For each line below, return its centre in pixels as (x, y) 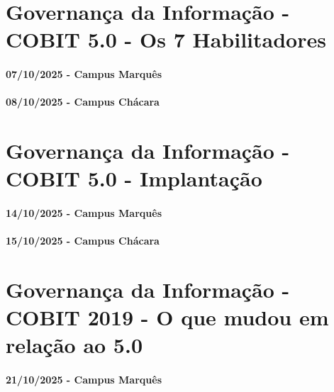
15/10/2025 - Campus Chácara (83, 241)
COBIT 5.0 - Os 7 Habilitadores (166, 39)
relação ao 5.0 (74, 345)
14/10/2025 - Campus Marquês (84, 213)
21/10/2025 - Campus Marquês (84, 380)
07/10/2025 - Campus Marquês (84, 74)
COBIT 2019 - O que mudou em (167, 317)
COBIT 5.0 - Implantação (134, 178)
